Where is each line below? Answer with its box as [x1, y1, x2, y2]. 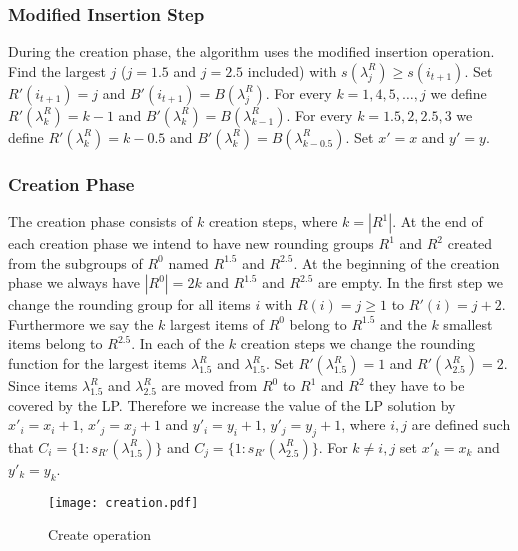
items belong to [8, 333, 103, 354]
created [447, 233, 493, 254]
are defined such [411, 414, 511, 435]
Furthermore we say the [8, 313, 154, 334]
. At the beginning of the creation [293, 252, 500, 273]
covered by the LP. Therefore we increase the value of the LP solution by [8, 394, 456, 415]
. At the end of [392, 211, 483, 232]
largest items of [170, 313, 264, 334]
